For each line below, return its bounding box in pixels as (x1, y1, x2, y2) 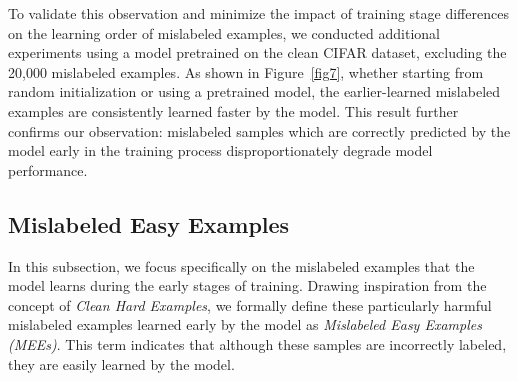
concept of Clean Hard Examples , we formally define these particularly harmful (8, 294, 492, 315)
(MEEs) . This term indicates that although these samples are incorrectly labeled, (8, 333, 507, 354)
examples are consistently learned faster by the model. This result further (8, 100, 459, 121)
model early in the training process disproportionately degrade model (8, 140, 433, 161)
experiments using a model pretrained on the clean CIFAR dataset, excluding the (8, 42, 507, 63)
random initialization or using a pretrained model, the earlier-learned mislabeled (8, 81, 501, 102)
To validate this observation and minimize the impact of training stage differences (8, 3, 509, 23)
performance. (8, 159, 88, 180)
